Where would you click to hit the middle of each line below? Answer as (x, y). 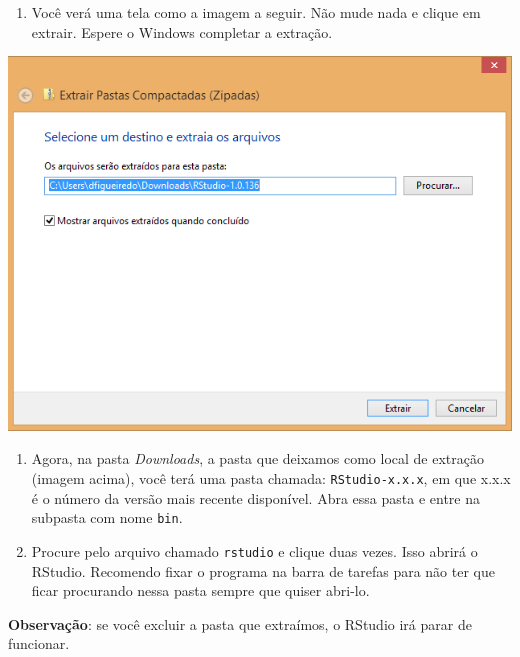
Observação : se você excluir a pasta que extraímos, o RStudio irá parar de (240, 623)
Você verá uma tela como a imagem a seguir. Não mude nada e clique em (256, 12)
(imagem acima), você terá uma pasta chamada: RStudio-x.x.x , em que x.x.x (271, 477)
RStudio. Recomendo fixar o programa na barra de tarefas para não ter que (263, 570)
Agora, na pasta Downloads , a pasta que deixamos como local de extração (257, 458)
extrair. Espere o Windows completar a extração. (182, 31)
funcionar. (39, 643)
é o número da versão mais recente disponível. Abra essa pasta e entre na (255, 497)
